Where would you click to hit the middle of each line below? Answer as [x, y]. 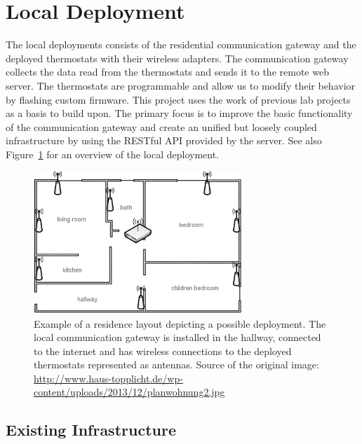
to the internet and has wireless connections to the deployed [163, 351]
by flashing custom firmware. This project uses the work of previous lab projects [178, 99]
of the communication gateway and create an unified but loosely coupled [161, 126]
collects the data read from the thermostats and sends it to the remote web [167, 72]
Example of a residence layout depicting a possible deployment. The [180, 323]
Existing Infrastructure [91, 430]
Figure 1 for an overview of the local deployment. [113, 154]
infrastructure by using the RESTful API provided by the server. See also [164, 140]
